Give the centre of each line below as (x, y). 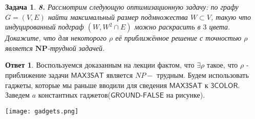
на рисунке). (186, 95)
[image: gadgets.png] (42, 111)
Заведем (17, 95)
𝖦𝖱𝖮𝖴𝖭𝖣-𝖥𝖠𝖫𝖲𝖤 (137, 96)
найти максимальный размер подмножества (118, 17)
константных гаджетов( (74, 95)
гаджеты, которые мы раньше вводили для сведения (86, 85)
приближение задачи (37, 75)
